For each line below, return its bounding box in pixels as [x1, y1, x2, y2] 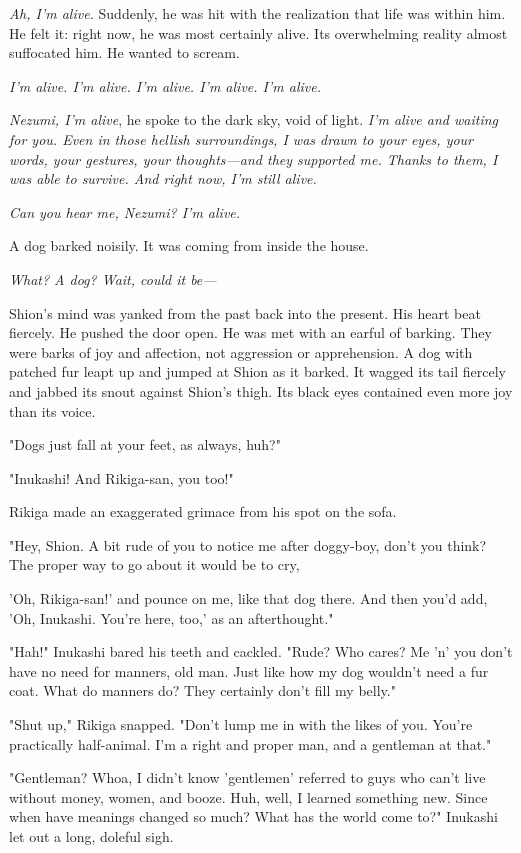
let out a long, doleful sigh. [9, 826, 174, 846]
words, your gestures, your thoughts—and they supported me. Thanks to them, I [9, 148, 498, 169]
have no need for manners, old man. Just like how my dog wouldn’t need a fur [9, 660, 489, 681]
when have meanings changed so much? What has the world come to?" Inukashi [9, 806, 498, 827]
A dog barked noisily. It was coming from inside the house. [9, 235, 369, 256]
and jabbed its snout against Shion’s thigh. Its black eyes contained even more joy [9, 380, 513, 401]
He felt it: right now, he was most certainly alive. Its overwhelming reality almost [9, 22, 508, 43]
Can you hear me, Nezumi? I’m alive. [9, 201, 241, 222]
